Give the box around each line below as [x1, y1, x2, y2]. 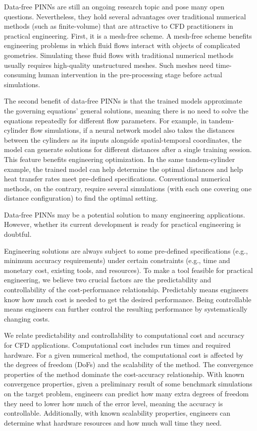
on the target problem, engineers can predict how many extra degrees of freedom [4, 388, 249, 398]
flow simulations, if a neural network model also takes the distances [30, 125, 235, 135]
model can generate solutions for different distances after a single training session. [4, 144, 252, 155]
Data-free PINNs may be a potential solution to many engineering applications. [4, 209, 245, 219]
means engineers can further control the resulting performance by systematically [4, 304, 248, 314]
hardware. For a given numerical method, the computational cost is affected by [4, 349, 244, 360]
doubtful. [4, 229, 32, 239]
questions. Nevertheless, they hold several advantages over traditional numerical [4, 11, 246, 21]
